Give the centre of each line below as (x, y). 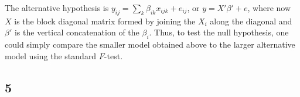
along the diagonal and (251, 21)
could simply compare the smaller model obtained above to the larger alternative (150, 44)
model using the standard (51, 55)
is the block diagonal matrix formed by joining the (105, 21)
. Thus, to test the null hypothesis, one (219, 32)
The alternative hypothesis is (57, 8)
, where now (269, 8)
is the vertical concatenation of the (77, 32)
